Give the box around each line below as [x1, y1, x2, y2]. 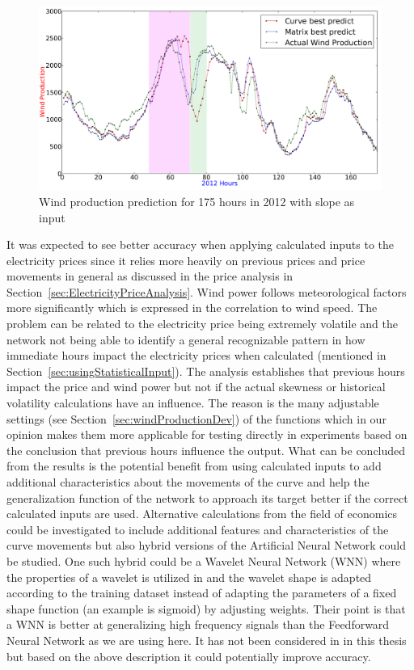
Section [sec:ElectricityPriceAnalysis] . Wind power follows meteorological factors [6, 283, 407, 300]
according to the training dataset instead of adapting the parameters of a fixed [6, 584, 397, 601]
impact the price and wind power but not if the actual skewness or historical [6, 378, 386, 395]
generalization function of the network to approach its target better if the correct [6, 489, 408, 506]
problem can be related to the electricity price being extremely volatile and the [6, 315, 398, 332]
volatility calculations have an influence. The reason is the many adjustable [6, 394, 379, 411]
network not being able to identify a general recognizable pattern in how [6, 331, 365, 348]
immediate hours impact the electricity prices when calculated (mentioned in [6, 347, 387, 364]
